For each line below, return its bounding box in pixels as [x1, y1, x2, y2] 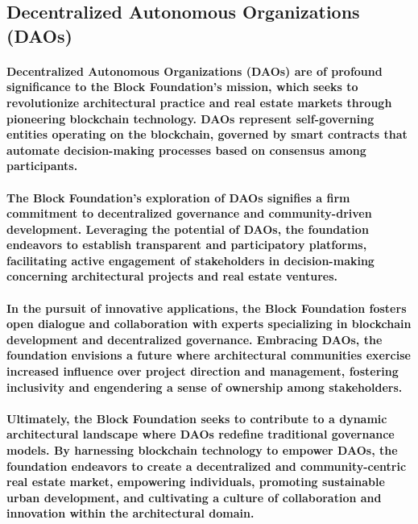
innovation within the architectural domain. [6, 505, 255, 522]
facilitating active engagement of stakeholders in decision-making [6, 252, 375, 268]
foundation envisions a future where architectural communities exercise [6, 347, 411, 364]
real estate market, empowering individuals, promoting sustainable [6, 473, 385, 490]
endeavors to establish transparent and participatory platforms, [6, 236, 367, 253]
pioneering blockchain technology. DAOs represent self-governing [6, 110, 375, 127]
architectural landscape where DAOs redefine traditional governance [6, 426, 395, 443]
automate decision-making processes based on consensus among [6, 141, 366, 158]
